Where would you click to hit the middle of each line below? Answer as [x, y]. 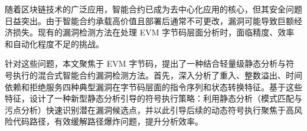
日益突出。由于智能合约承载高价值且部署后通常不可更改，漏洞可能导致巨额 [149, 20]
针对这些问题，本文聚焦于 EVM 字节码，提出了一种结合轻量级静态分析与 [146, 63]
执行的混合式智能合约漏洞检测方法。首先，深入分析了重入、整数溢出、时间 [157, 75]
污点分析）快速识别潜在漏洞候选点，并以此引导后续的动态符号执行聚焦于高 [149, 109]
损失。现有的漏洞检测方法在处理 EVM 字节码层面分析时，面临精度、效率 [153, 32]
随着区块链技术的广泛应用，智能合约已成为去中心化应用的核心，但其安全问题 [153, 9]
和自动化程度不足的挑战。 [54, 43]
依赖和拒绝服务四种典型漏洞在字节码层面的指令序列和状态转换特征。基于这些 [153, 86]
